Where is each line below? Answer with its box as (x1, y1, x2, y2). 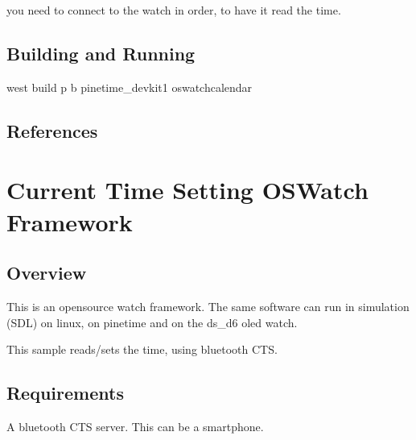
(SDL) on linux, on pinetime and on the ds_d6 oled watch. (6, 313, 298, 330)
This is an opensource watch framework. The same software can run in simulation (6, 297, 410, 314)
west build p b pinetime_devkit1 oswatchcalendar (6, 78, 253, 95)
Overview (6, 260, 87, 285)
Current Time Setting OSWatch (6, 173, 369, 206)
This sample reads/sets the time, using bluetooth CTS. (6, 341, 278, 358)
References (6, 118, 98, 143)
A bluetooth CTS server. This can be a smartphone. (6, 417, 264, 434)
